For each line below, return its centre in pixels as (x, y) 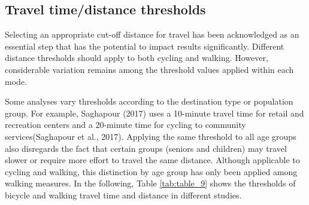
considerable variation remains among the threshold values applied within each (149, 69)
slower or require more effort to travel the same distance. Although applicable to (152, 160)
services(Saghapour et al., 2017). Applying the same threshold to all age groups (151, 136)
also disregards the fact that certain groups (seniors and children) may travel (146, 148)
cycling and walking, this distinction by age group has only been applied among (151, 171)
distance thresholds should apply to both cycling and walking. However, (137, 58)
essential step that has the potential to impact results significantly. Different (145, 46)
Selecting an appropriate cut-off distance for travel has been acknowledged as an (152, 34)
